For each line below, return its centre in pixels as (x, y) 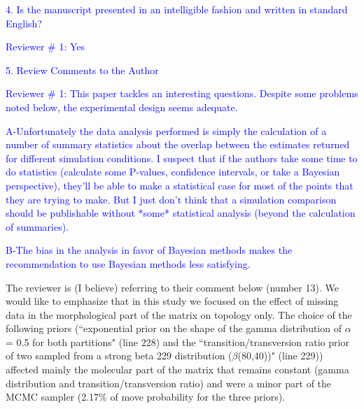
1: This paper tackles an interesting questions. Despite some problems (209, 93)
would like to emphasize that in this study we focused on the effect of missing (172, 301)
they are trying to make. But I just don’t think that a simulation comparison (171, 199)
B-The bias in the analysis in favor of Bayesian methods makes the (149, 250)
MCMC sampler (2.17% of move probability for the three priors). (146, 397)
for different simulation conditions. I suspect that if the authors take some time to (182, 158)
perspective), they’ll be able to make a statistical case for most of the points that (180, 185)
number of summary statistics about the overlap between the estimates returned (178, 144)
